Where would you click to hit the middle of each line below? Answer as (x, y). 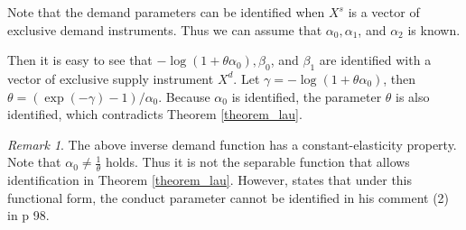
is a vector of (384, 12)
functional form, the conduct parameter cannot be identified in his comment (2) (228, 197)
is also (413, 96)
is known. (434, 29)
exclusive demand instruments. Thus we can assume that (165, 29)
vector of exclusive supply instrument (111, 78)
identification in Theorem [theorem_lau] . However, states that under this (210, 180)
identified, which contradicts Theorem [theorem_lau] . (155, 114)
